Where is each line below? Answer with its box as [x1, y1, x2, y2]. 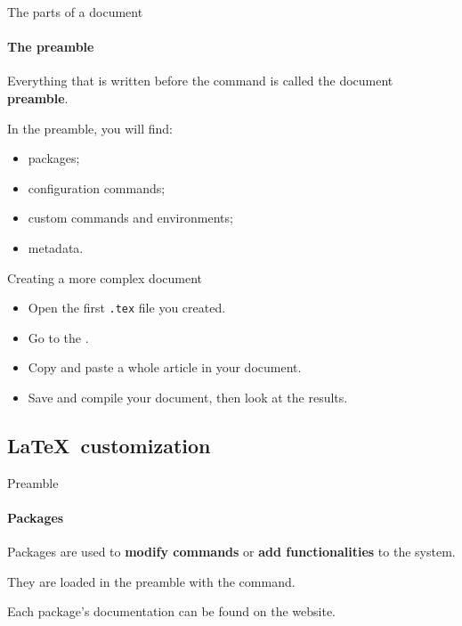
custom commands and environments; [28, 208, 233, 227]
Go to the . [28, 328, 89, 346]
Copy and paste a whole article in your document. [28, 358, 302, 377]
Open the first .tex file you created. [28, 298, 226, 317]
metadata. [28, 238, 84, 256]
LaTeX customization [7, 431, 211, 459]
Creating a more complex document [7, 268, 203, 287]
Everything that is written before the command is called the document [7, 71, 393, 90]
